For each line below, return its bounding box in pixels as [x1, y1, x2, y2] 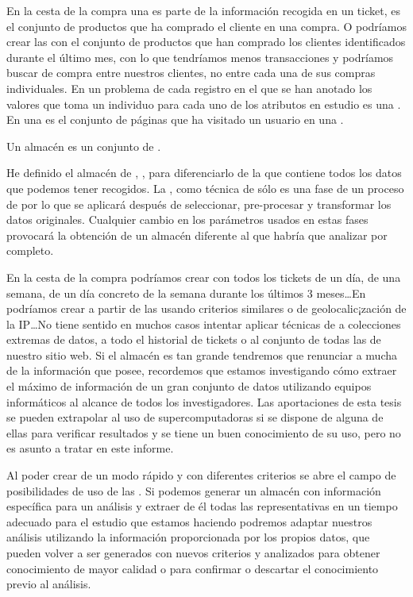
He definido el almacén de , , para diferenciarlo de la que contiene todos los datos [6, 164, 402, 181]
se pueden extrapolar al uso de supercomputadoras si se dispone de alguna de [6, 409, 384, 426]
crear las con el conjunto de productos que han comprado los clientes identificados [6, 33, 406, 50]
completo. [6, 242, 54, 259]
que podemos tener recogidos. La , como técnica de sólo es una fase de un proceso [6, 179, 404, 196]
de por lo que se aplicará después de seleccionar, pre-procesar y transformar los [6, 195, 392, 212]
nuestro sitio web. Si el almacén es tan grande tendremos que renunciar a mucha [6, 346, 398, 363]
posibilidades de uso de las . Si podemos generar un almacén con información [6, 482, 381, 499]
